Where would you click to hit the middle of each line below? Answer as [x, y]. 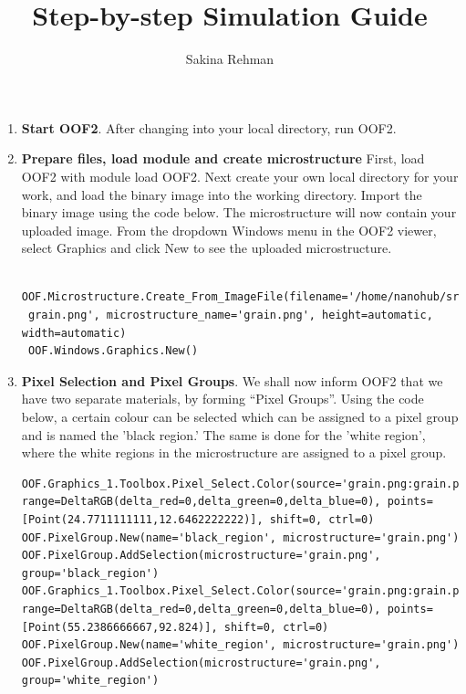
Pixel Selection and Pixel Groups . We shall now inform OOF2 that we [232, 380]
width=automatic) [74, 333]
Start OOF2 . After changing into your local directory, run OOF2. [209, 127]
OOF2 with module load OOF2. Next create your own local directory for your [240, 176]
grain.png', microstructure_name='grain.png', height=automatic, [230, 315]
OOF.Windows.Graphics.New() [113, 351]
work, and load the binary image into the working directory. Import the [222, 194]
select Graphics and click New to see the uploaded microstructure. [207, 248]
